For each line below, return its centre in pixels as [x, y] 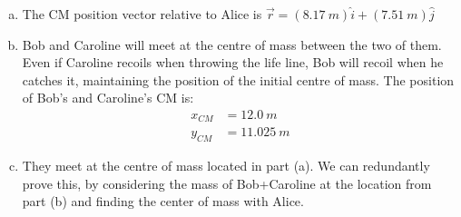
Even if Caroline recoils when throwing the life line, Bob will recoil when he [233, 62]
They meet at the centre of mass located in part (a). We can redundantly [226, 166]
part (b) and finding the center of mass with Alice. [163, 201]
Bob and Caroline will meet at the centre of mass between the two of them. [232, 44]
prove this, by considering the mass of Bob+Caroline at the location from [227, 183]
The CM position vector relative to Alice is [142, 14]
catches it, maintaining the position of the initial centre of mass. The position [238, 79]
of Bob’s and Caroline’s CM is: [108, 98]
